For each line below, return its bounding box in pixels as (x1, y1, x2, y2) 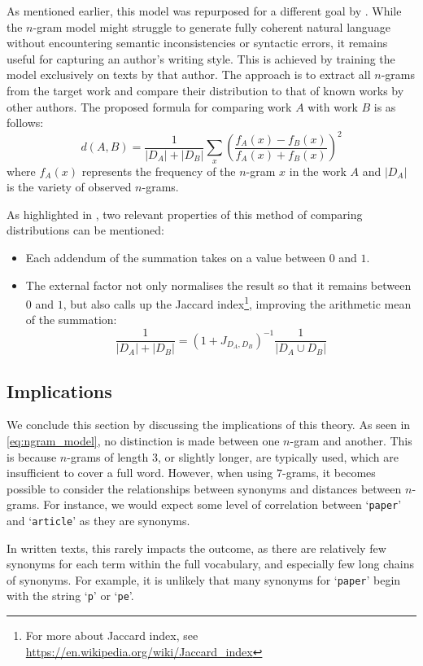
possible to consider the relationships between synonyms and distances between (7, 480, 402, 497)
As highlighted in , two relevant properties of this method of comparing (7, 205, 363, 222)
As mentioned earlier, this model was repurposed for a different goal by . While (7, 2, 402, 19)
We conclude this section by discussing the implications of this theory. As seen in (7, 416, 411, 433)
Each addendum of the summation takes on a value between (25, 249, 326, 266)
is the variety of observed (7, 178, 132, 195)
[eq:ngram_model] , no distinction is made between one (7, 432, 280, 449)
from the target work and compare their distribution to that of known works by (7, 81, 404, 99)
